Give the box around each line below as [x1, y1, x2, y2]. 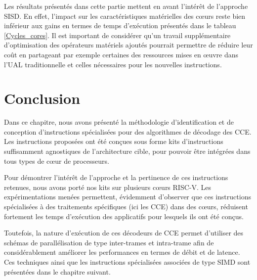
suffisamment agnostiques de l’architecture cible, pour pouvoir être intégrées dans [4, 146, 251, 156]
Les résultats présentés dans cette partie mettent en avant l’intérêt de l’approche [4, 1, 248, 11]
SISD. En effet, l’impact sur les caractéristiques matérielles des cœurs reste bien [4, 10, 246, 21]
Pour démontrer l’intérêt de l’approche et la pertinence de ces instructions [4, 172, 228, 183]
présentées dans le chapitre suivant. [4, 266, 111, 277]
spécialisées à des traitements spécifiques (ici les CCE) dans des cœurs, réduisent [4, 201, 248, 212]
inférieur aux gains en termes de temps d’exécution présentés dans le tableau [4, 20, 236, 31]
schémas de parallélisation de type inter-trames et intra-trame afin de [4, 237, 214, 247]
